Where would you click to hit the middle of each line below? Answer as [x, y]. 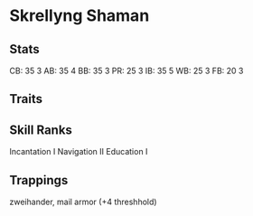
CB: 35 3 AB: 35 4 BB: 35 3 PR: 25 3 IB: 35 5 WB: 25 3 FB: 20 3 [126, 70]
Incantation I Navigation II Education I [79, 152]
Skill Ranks [41, 130]
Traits [26, 99]
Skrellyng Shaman [80, 16]
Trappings [39, 180]
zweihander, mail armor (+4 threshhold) [83, 202]
